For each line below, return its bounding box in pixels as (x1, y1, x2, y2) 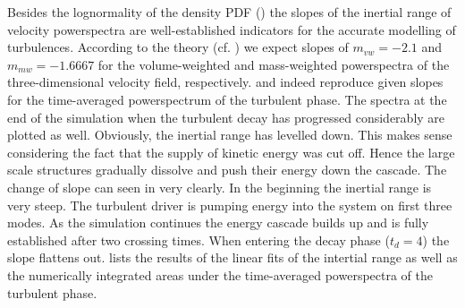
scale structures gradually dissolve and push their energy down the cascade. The (7, 160, 447, 179)
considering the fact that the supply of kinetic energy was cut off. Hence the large (7, 142, 455, 161)
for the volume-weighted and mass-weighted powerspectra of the (97, 55, 450, 73)
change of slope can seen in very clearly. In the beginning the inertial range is (7, 177, 432, 196)
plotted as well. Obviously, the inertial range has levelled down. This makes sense (7, 125, 452, 144)
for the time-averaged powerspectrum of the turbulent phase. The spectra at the (7, 90, 447, 108)
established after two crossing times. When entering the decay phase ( (7, 230, 390, 249)
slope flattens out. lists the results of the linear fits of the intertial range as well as (7, 248, 458, 267)
